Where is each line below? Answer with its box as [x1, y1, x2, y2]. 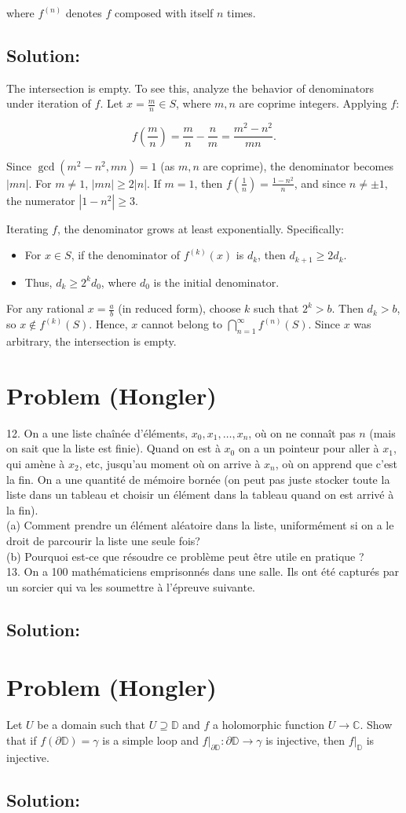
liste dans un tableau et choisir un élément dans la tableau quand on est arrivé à [6, 486, 394, 503]
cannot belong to [141, 316, 223, 332]
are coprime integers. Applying [239, 95, 387, 112]
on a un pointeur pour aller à [238, 440, 379, 456]
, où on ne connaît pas [248, 424, 356, 441]
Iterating [6, 220, 49, 236]
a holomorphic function [213, 716, 325, 733]
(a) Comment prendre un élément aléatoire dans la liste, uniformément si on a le [6, 517, 394, 533]
